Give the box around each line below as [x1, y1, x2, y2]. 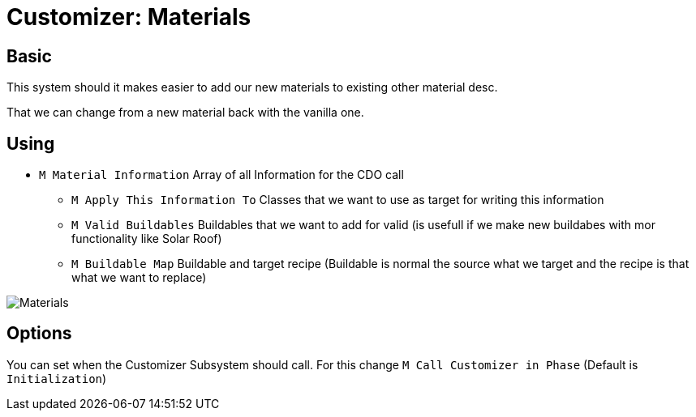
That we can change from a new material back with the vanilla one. [6, 105, 364, 120]
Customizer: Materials [6, 3, 251, 31]
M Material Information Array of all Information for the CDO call [39, 168, 404, 182]
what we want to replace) [71, 270, 207, 285]
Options [6, 323, 72, 344]
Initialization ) [6, 371, 107, 385]
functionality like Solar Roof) [71, 232, 222, 246]
